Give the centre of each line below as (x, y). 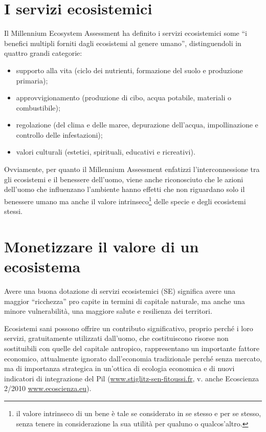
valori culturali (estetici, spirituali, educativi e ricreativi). (106, 152)
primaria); (32, 80)
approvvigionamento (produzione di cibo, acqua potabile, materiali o (124, 98)
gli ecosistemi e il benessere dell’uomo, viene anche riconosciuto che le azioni (124, 179)
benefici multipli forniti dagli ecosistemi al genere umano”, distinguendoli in (123, 43)
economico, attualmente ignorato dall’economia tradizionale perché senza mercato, (133, 358)
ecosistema (42, 266)
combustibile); (38, 107)
